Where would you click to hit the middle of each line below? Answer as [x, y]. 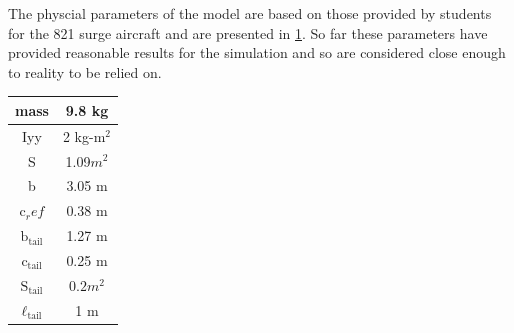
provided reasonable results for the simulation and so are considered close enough [257, 52]
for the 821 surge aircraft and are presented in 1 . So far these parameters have [248, 32]
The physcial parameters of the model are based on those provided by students [250, 13]
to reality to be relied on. [85, 71]
